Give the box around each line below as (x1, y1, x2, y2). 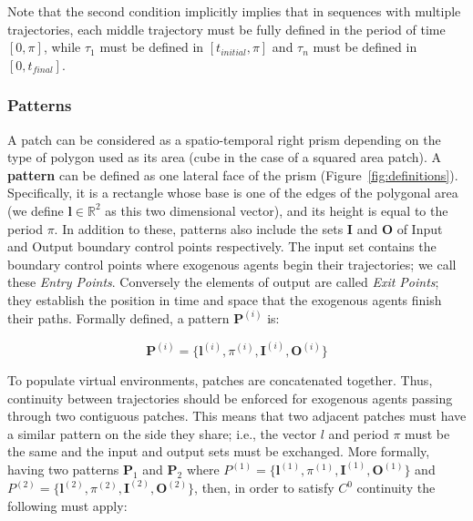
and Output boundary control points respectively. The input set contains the (7, 237, 437, 256)
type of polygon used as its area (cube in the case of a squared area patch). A (7, 148, 442, 167)
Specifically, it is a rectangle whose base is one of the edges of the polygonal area (7, 183, 458, 202)
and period (328, 424, 389, 443)
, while (43, 37, 81, 56)
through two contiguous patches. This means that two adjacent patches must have (7, 406, 467, 425)
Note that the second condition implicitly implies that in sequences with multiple (7, 2, 461, 20)
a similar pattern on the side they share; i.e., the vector (7, 424, 317, 443)
